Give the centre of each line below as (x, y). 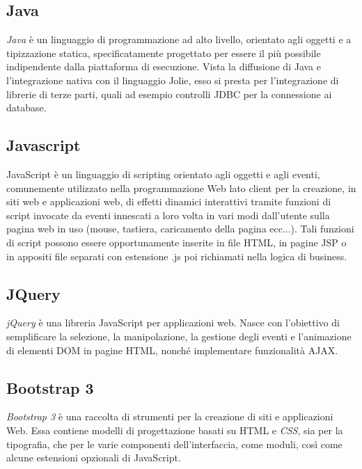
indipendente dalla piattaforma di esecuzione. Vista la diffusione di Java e (164, 66)
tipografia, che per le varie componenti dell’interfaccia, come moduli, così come (174, 444)
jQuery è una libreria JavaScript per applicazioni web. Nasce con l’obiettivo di (173, 323)
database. (26, 108)
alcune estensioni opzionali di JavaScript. (94, 458)
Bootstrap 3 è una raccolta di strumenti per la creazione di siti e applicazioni (170, 416)
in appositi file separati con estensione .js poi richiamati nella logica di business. (177, 256)
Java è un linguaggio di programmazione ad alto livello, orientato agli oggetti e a (179, 39)
